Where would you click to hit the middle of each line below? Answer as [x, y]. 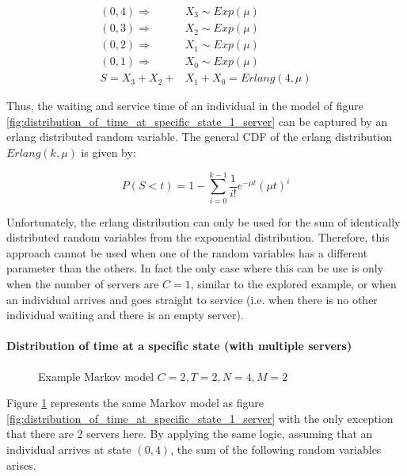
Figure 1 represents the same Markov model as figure [135, 403]
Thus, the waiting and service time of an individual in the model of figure [185, 106]
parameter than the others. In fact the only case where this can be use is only [195, 268]
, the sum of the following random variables [276, 449]
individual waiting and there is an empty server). [125, 315]
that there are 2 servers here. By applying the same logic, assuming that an [190, 434]
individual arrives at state [69, 449]
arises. [21, 465]
